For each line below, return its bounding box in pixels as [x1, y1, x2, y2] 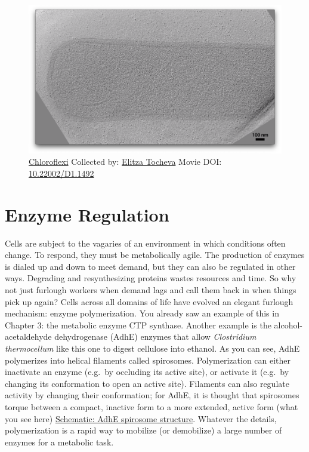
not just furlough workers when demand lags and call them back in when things [5, 284, 296, 296]
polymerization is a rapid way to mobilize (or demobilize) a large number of [5, 424, 282, 436]
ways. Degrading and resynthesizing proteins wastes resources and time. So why [5, 272, 296, 284]
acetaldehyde [5, 330, 52, 343]
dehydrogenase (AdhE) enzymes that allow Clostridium [54, 330, 257, 343]
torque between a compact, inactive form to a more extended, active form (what [5, 401, 298, 413]
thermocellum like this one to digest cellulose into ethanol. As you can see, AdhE [5, 342, 300, 355]
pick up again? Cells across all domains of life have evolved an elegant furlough [5, 295, 293, 308]
